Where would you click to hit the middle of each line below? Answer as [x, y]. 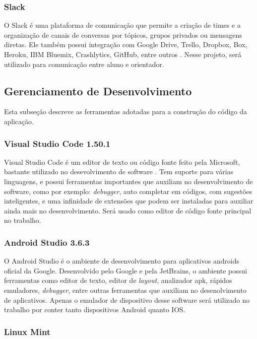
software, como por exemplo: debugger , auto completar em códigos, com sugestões [128, 191]
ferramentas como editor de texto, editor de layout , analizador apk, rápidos [118, 280]
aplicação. [19, 121]
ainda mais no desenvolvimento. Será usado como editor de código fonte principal [128, 210]
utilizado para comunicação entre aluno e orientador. [84, 64]
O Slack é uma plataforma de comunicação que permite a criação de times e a [122, 25]
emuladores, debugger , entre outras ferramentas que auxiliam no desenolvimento [125, 290]
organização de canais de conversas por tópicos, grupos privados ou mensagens [123, 34]
